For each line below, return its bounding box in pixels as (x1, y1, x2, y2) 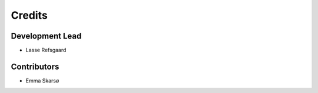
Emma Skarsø (25, 77, 59, 84)
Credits (11, 9, 48, 22)
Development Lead (11, 31, 82, 41)
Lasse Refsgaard (25, 47, 67, 54)
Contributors (11, 61, 59, 71)
